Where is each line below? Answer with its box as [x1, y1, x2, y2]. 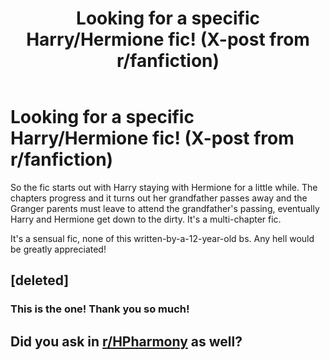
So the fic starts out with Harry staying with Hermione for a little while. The [10, 181, 318, 193]
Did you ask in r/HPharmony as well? [10, 333, 243, 350]
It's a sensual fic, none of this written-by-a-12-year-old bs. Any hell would [10, 232, 315, 244]
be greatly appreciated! [10, 243, 107, 255]
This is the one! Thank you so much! [10, 302, 190, 316]
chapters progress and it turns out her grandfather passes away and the [10, 192, 308, 204]
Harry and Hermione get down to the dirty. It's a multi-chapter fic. [10, 213, 282, 225]
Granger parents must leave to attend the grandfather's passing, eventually [10, 202, 320, 214]
